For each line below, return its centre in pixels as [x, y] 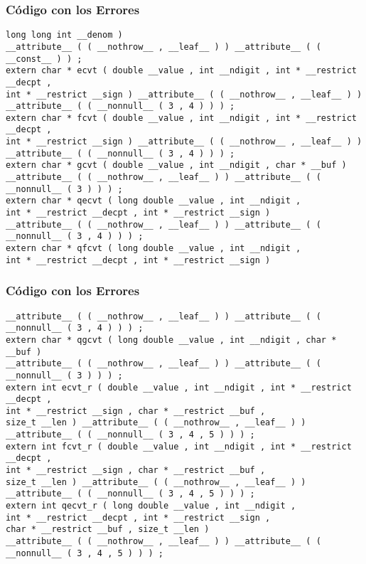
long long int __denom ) [64, 35]
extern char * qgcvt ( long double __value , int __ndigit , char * [171, 340]
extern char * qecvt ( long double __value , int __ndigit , [154, 201]
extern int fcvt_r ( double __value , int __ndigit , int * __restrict [179, 446]
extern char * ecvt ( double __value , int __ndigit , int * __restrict [181, 71]
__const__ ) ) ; [44, 59]
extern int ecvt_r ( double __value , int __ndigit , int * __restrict [179, 387]
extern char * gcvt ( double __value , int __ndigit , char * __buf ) [176, 165]
